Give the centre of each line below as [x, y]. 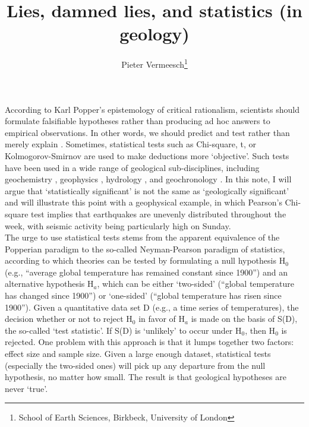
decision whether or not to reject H [69, 319]
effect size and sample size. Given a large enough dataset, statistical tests [138, 354]
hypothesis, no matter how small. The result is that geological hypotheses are [146, 377]
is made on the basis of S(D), [244, 319]
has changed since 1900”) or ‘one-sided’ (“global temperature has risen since [143, 295]
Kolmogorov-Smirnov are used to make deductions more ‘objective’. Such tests [147, 155]
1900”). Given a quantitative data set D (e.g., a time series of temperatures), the [152, 307]
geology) [154, 34]
